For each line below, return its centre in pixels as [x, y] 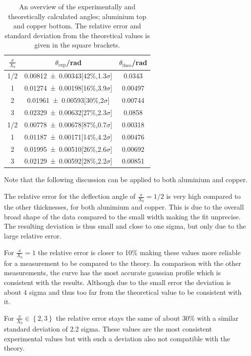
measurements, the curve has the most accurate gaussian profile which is [112, 273]
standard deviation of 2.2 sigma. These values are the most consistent [108, 329]
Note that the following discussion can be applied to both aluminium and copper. [126, 179]
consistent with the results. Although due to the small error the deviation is [117, 282]
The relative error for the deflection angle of [70, 196]
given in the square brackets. [77, 45]
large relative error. [33, 236]
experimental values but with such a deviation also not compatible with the [117, 338]
